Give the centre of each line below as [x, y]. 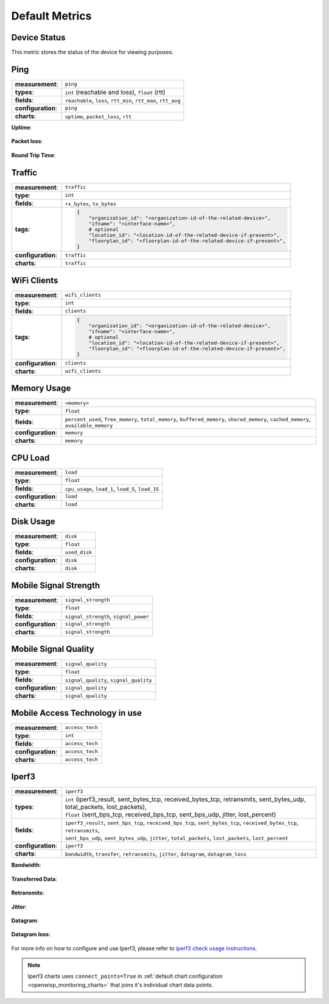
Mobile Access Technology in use [77, 713]
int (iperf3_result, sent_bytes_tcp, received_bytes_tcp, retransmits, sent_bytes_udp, [186, 799]
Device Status [38, 37]
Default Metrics [51, 16]
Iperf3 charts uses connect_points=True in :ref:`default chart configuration [125, 976]
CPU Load [30, 458]
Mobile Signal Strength [56, 585]
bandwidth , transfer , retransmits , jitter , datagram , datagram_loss [156, 854]
